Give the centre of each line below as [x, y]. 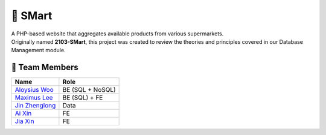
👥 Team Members [45, 67]
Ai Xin [23, 113]
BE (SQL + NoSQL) [89, 90]
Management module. [38, 50]
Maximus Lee [34, 98]
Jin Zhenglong [35, 106]
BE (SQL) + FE [83, 98]
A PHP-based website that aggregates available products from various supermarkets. [117, 34]
